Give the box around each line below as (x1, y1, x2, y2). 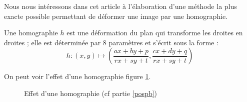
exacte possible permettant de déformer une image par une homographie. (4, 10, 228, 21)
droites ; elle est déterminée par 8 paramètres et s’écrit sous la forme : (4, 37, 218, 47)
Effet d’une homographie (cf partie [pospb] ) (24, 88, 157, 98)
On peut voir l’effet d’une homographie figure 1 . (4, 71, 151, 82)
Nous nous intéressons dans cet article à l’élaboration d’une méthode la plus (4, 1, 237, 11)
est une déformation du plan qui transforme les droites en (66, 27, 243, 38)
